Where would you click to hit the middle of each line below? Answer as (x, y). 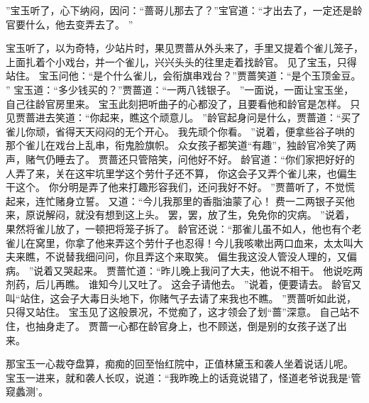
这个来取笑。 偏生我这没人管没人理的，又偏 (255, 256)
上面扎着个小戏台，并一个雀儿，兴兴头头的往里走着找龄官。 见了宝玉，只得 (181, 61)
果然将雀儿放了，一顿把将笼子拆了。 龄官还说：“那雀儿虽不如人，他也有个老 (184, 228)
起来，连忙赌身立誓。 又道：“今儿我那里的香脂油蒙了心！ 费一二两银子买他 (180, 200)
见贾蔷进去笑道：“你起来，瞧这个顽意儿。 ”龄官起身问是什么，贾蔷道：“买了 (183, 117)
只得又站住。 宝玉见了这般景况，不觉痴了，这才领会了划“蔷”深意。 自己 (173, 312)
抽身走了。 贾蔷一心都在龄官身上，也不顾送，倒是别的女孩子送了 (186, 326)
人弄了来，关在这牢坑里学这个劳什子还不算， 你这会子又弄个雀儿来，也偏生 (181, 173)
